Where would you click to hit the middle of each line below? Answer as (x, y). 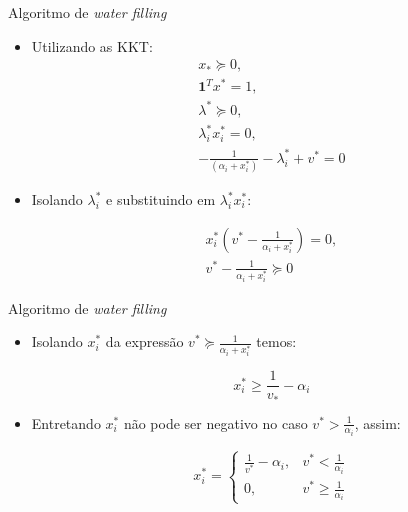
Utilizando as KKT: (92, 45)
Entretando (66, 422)
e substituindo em (161, 199)
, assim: (377, 422)
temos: (276, 341)
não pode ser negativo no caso (215, 422)
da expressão (144, 341)
